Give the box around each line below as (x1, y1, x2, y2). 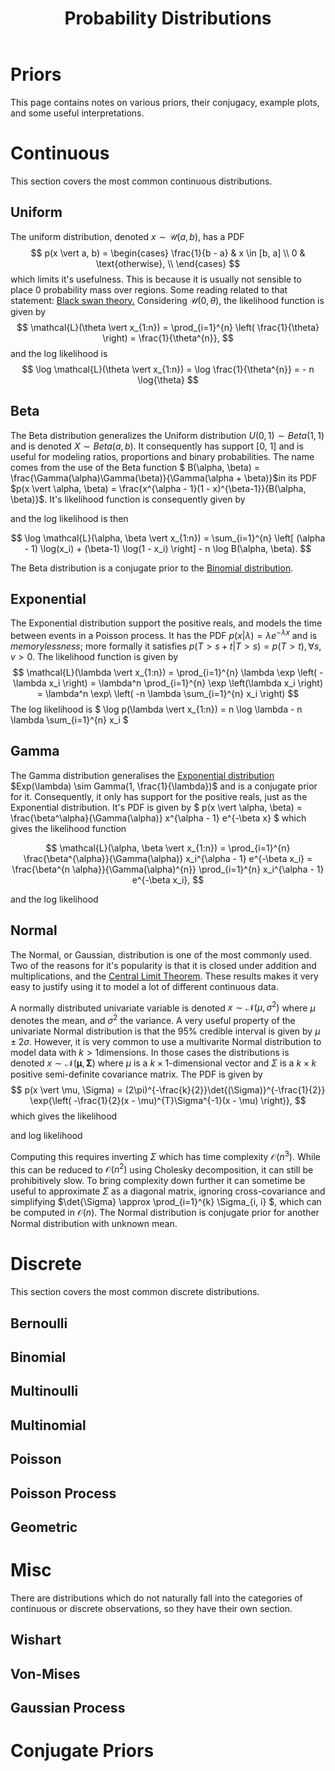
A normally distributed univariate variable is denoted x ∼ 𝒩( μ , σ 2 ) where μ (10, 1000, 316, 1014)
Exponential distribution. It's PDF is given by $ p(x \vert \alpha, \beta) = (10, 801, 303, 813)
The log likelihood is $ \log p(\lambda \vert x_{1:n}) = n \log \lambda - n (10, 703, 303, 715)
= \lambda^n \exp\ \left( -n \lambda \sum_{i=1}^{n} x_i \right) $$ (36, 687, 300, 699)
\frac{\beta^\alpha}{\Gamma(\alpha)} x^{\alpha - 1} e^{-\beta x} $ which (10, 812, 307, 824)
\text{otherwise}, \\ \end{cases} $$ (95, 257, 241, 269)
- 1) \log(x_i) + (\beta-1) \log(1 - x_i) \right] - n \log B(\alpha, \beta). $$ (24, 542, 312, 554)
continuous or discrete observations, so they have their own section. (10, 1602, 293, 1614)
